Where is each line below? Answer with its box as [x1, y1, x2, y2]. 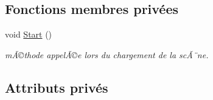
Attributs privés [5, 78, 108, 96]
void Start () [5, 28, 52, 41]
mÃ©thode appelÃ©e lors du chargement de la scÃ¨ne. [5, 48, 209, 61]
